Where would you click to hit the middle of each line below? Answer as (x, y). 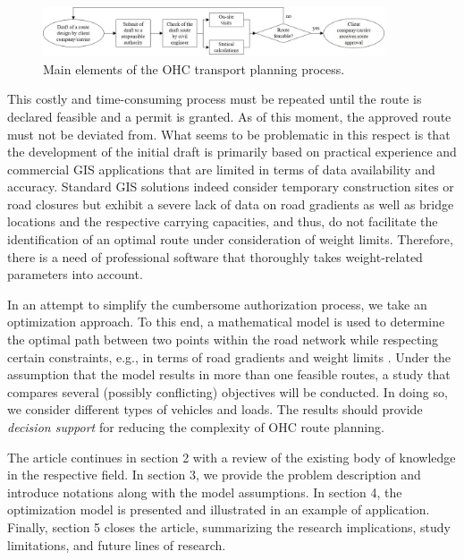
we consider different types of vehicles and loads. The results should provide (215, 409)
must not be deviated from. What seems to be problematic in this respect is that (229, 134)
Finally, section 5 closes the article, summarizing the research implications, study (229, 526)
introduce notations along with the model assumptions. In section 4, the (205, 492)
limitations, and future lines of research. (117, 544)
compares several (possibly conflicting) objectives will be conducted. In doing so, (228, 391)
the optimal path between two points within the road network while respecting (223, 339)
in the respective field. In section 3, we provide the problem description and (214, 475)
